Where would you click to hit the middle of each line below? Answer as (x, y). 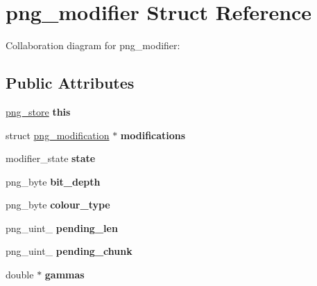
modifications (153, 135)
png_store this (38, 111)
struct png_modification (58, 135)
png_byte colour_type (58, 205)
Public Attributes (70, 83)
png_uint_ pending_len (62, 227)
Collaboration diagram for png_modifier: (93, 45)
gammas (65, 275)
